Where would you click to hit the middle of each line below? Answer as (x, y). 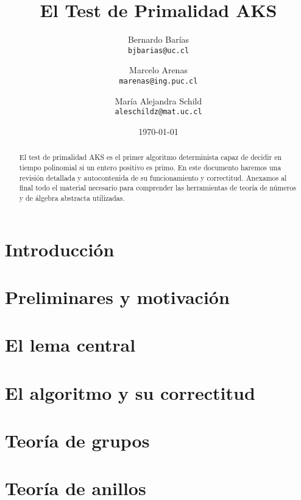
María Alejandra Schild (158, 100)
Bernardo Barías (158, 39)
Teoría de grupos (77, 440)
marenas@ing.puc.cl (158, 81)
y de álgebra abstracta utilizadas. (72, 197)
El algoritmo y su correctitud (130, 392)
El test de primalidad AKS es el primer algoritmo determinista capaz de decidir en (150, 157)
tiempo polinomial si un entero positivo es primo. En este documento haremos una (150, 167)
